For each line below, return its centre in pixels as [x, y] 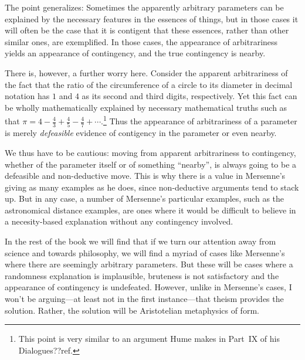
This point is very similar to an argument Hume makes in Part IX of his [149, 339]
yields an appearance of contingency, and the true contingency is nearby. [135, 53]
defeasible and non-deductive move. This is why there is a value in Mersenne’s [145, 176]
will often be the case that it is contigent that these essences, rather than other [147, 30]
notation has [27, 96]
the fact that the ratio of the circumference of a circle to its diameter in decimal [149, 84]
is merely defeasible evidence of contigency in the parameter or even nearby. [141, 133]
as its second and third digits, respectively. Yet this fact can [189, 96]
